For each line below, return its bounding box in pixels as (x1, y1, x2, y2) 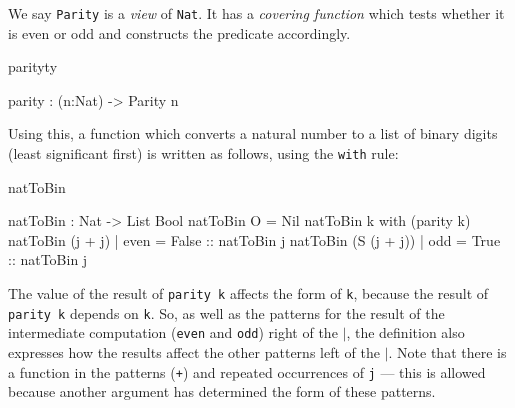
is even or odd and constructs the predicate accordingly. (8, 22, 351, 43)
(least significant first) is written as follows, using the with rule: (8, 143, 399, 164)
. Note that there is (388, 342, 507, 363)
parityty (8, 56, 58, 77)
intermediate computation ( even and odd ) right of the (8, 322, 338, 343)
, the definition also (346, 322, 465, 343)
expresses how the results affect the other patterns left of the (8, 342, 380, 363)
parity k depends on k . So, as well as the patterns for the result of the (8, 302, 445, 323)
